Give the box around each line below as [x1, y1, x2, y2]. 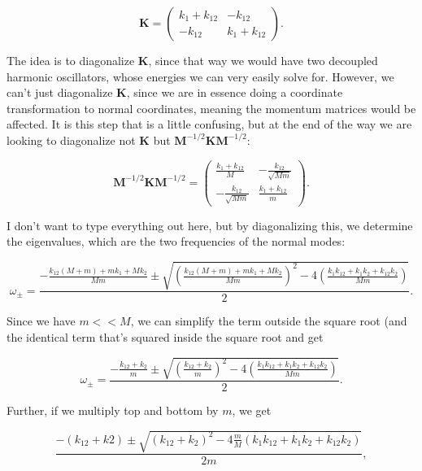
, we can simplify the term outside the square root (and [130, 312, 407, 329]
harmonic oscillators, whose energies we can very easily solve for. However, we [7, 68, 394, 85]
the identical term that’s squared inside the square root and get [7, 328, 324, 345]
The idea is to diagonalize [7, 52, 135, 68]
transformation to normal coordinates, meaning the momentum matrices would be [7, 99, 416, 116]
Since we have [7, 312, 76, 329]
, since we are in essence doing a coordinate [126, 84, 343, 101]
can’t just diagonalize [7, 84, 113, 101]
